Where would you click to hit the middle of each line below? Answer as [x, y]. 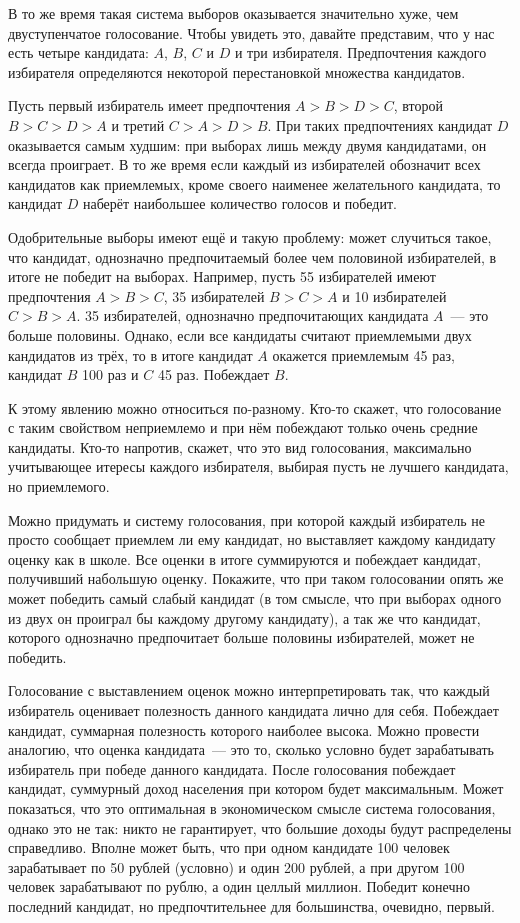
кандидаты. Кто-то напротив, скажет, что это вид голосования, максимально [240, 446]
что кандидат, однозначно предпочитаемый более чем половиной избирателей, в [252, 256]
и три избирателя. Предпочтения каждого [360, 52]
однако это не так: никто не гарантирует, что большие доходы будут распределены [260, 827]
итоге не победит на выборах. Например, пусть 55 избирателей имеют [222, 276]
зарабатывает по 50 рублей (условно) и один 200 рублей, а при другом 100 [236, 866]
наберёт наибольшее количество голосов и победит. [239, 203]
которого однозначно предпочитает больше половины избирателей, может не [241, 637]
